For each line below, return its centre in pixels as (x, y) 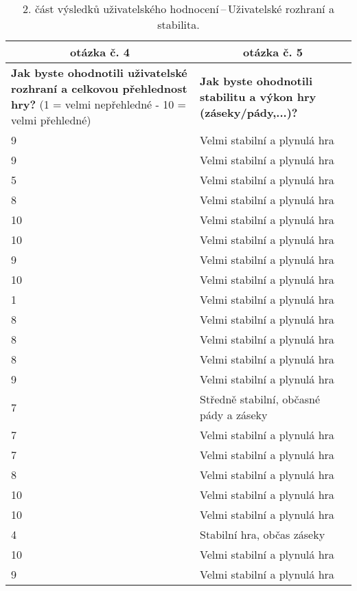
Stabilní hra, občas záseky (263, 534)
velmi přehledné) (51, 120)
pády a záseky (234, 415)
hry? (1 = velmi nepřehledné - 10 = (99, 104)
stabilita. (178, 24)
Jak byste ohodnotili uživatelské (99, 73)
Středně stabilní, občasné (260, 399)
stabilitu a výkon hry (258, 96)
